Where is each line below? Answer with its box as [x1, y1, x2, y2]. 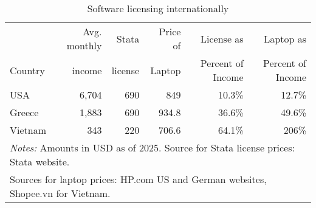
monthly [66, 38, 102, 52]
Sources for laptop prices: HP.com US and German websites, [10, 172, 267, 186]
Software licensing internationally [87, 1, 229, 15]
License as [201, 31, 244, 46]
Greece [10, 105, 39, 119]
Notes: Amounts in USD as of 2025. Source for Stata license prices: [10, 140, 295, 154]
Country [10, 63, 45, 77]
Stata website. [10, 154, 70, 168]
